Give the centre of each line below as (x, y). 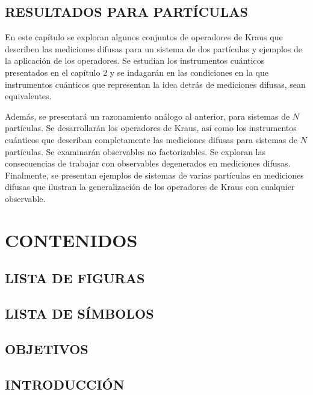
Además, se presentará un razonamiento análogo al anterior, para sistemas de (147, 116)
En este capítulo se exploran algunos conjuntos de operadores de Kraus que (144, 37)
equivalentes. (28, 96)
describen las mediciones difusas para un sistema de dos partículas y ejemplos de (153, 48)
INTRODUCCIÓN (65, 384)
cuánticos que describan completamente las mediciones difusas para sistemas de (151, 139)
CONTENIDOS (71, 240)
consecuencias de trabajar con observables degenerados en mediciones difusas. (148, 163)
